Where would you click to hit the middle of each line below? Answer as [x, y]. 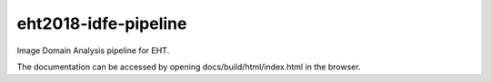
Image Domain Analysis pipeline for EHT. [93, 50]
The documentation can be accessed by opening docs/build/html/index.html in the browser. [189, 67]
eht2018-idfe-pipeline [102, 23]
